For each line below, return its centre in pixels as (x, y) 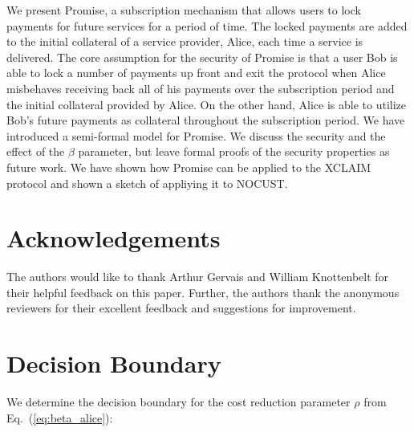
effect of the (36, 151)
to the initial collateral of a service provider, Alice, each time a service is (185, 41)
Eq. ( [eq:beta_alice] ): (60, 417)
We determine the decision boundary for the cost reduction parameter (179, 402)
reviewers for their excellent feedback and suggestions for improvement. (181, 308)
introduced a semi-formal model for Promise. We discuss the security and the (196, 135)
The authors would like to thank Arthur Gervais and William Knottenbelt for (198, 277)
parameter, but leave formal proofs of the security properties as (234, 151)
